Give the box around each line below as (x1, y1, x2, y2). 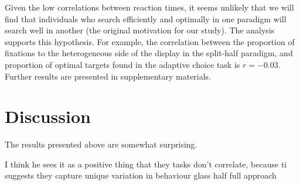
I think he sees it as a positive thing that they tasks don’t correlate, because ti (5, 157, 287, 170)
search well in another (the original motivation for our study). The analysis (5, 24, 275, 36)
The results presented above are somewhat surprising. (5, 138, 197, 150)
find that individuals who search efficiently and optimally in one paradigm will (5, 12, 287, 25)
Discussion (5, 104, 91, 128)
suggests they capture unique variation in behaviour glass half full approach (5, 169, 277, 181)
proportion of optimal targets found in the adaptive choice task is (5, 58, 240, 70)
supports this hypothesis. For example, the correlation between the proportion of (5, 35, 295, 47)
